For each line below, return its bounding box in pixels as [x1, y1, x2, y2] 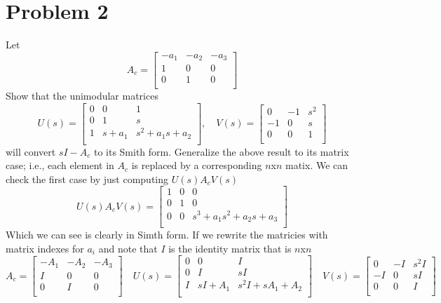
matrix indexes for [6, 241, 84, 255]
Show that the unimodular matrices [6, 88, 158, 103]
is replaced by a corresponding [131, 158, 262, 173]
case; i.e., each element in [6, 158, 114, 173]
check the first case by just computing [6, 171, 169, 186]
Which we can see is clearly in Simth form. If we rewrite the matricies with [6, 227, 328, 241]
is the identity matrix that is [168, 241, 292, 255]
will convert [6, 144, 56, 159]
